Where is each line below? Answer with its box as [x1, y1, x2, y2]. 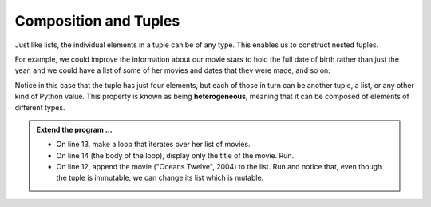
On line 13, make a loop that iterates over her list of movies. [56, 140, 251, 149]
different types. [14, 102, 65, 112]
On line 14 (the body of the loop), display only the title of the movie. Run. [56, 150, 295, 160]
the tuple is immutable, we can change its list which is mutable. [56, 173, 264, 183]
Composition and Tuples [14, 12, 180, 30]
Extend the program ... [36, 125, 113, 134]
